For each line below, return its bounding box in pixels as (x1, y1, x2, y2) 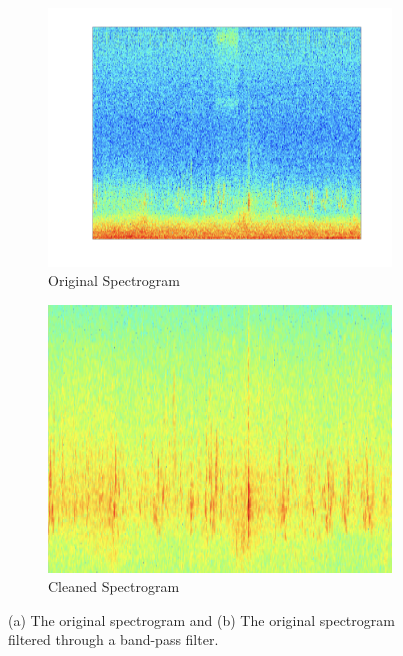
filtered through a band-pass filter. (8, 629, 219, 650)
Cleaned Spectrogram (48, 576, 180, 597)
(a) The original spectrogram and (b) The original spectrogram (8, 609, 395, 630)
